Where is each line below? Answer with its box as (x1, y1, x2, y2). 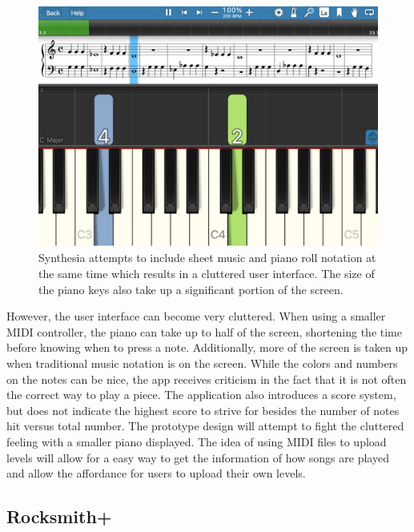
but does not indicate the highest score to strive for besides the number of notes (6, 401, 400, 418)
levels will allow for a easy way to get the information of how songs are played (6, 449, 389, 465)
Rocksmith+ (6, 504, 112, 529)
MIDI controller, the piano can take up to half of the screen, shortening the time (6, 323, 403, 340)
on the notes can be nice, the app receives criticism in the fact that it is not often (6, 370, 407, 387)
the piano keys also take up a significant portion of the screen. (38, 280, 344, 297)
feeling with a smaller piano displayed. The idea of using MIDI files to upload (6, 433, 387, 449)
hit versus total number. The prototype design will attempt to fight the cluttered (6, 417, 404, 434)
